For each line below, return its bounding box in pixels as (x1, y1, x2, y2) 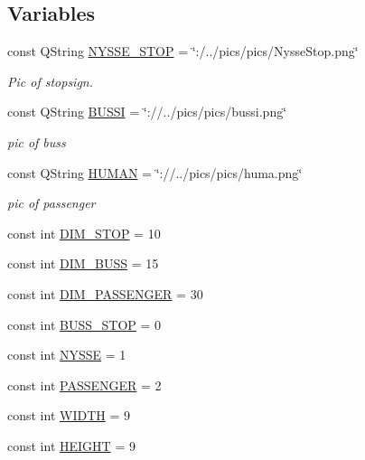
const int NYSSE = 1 (7, 345, 126, 364)
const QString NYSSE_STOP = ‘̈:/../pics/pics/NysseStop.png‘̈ (7, 42, 359, 61)
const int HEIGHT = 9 (7, 436, 136, 455)
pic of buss (7, 132, 66, 151)
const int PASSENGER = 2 (7, 375, 162, 394)
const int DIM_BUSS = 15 (7, 254, 159, 273)
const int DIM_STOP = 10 (7, 223, 161, 242)
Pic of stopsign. (7, 71, 94, 90)
